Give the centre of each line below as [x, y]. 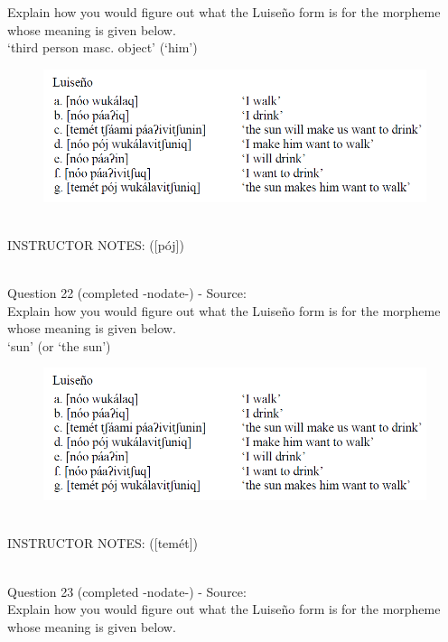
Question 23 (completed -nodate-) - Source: [127, 591]
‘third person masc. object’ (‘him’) [103, 47]
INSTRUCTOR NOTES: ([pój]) [96, 244]
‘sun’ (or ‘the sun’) [59, 345]
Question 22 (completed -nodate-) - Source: [127, 293]
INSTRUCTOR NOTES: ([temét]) [103, 543]
